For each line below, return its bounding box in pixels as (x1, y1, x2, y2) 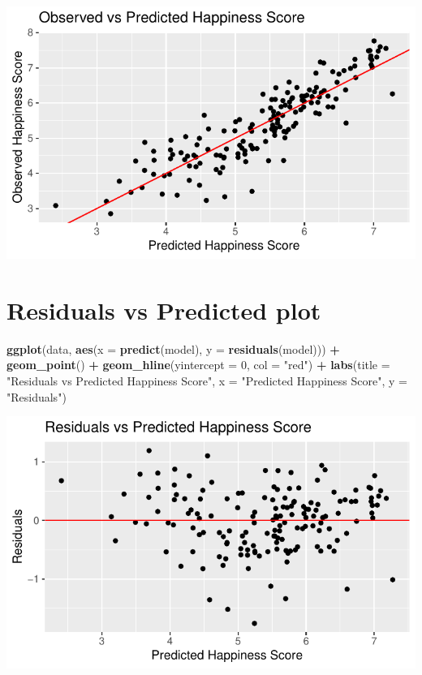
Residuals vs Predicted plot (6, 293, 321, 326)
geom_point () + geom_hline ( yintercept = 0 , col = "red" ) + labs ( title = (6, 356, 390, 373)
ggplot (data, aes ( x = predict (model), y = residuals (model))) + (6, 340, 340, 357)
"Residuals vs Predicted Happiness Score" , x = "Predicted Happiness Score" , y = (6, 372, 407, 389)
